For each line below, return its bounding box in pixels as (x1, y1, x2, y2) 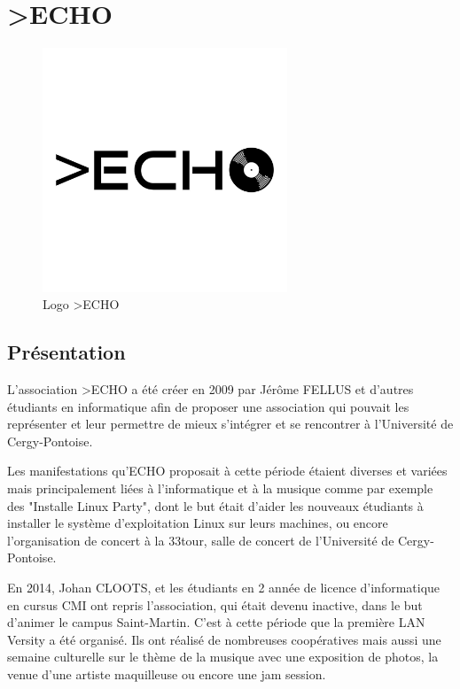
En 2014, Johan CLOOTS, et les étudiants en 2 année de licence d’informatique (7, 578, 441, 597)
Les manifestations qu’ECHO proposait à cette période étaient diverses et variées (7, 461, 448, 480)
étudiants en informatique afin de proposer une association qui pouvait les (7, 397, 409, 415)
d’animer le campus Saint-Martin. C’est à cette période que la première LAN (7, 613, 425, 631)
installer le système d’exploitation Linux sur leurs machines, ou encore (7, 514, 388, 532)
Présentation (7, 338, 126, 366)
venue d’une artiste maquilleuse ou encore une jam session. (7, 665, 326, 684)
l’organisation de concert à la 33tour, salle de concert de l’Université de (7, 530, 394, 549)
